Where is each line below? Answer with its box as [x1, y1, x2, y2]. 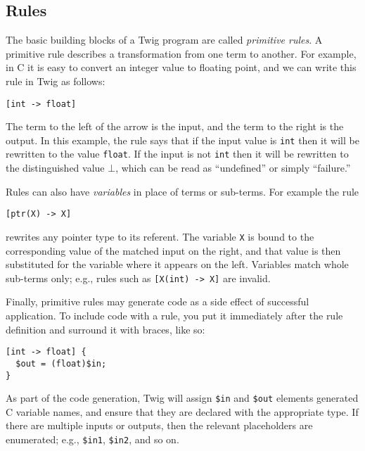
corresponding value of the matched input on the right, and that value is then [6, 243, 341, 258]
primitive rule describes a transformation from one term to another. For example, [6, 46, 357, 61]
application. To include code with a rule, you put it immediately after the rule [6, 308, 343, 323]
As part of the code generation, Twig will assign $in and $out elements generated [6, 390, 359, 405]
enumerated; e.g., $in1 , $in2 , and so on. [6, 432, 179, 447]
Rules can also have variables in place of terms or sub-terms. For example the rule [6, 184, 359, 198]
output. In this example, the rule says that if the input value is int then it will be [6, 132, 359, 147]
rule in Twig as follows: [6, 73, 105, 88]
